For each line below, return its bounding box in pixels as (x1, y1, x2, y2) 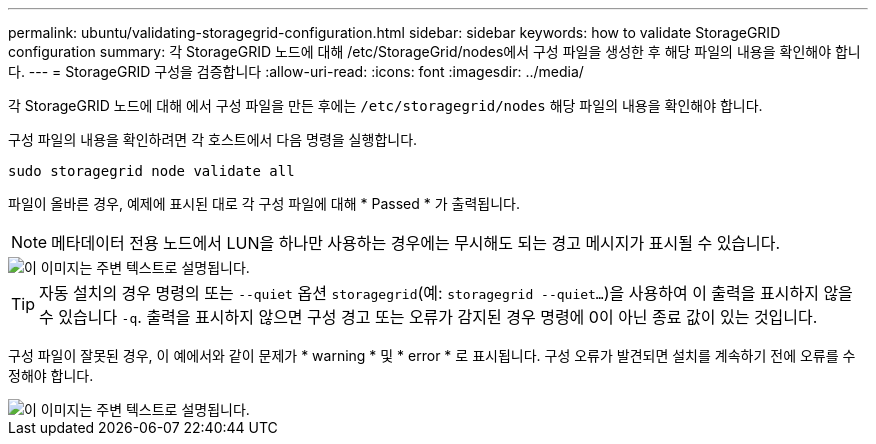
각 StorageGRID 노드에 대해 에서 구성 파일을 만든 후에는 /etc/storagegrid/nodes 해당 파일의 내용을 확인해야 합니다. (8, 97, 763, 114)
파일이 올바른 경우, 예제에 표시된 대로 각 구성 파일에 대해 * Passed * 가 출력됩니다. (8, 195, 520, 212)
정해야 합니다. (8, 367, 94, 384)
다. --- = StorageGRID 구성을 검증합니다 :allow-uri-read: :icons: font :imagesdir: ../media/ (8, 63, 584, 80)
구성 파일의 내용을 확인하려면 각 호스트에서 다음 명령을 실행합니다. (8, 131, 418, 148)
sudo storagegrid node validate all (8, 163, 295, 179)
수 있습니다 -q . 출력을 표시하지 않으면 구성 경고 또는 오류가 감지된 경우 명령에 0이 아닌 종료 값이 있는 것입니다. (39, 307, 818, 327)
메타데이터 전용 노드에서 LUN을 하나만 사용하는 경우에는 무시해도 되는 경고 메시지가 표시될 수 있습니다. (51, 233, 781, 253)
